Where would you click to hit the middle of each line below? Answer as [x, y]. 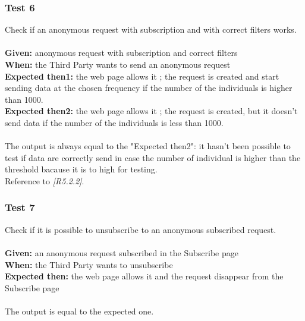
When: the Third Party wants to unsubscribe [89, 264]
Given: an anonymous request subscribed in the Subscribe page [122, 252]
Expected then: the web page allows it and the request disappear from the [144, 276]
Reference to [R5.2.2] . [45, 180]
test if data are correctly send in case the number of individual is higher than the [153, 157]
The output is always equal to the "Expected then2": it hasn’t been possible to [148, 146]
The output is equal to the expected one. [79, 311]
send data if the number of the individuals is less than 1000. [114, 122]
